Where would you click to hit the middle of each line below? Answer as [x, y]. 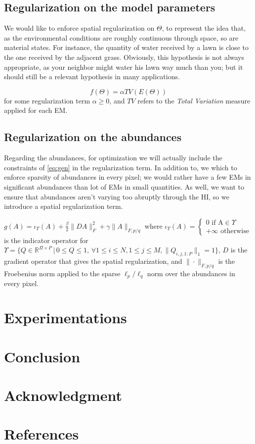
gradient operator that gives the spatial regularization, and [93, 261]
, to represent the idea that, [204, 28]
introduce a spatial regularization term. [64, 206]
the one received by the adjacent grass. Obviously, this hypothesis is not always [124, 57]
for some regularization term [47, 100]
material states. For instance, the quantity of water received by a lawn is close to [126, 47]
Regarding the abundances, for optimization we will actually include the [113, 158]
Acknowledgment [63, 395]
